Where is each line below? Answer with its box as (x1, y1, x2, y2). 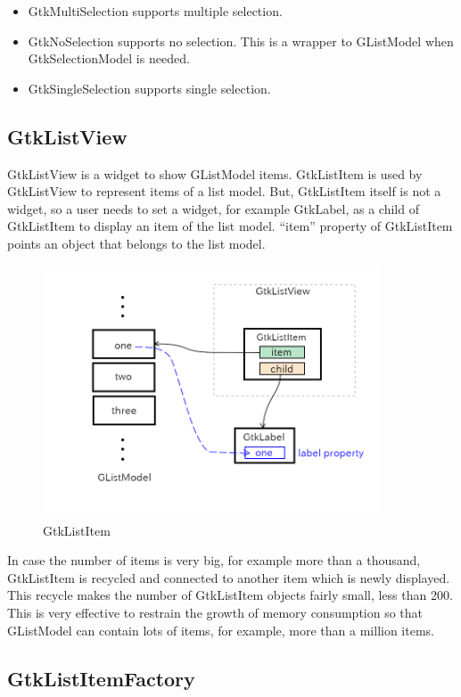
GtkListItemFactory (7, 664, 195, 692)
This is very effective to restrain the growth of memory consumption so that (7, 603, 424, 621)
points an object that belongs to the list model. (7, 234, 266, 252)
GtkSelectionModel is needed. (28, 49, 190, 68)
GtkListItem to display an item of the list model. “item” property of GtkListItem (7, 217, 453, 235)
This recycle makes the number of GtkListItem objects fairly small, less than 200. (7, 586, 453, 604)
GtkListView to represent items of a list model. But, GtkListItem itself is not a (7, 182, 441, 201)
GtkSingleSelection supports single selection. (28, 78, 271, 97)
